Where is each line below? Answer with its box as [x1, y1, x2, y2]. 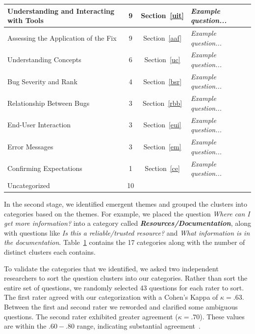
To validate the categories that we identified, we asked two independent [4, 263, 219, 273]
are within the [4, 321, 47, 331]
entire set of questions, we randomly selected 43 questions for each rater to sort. [4, 282, 244, 292]
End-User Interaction [7, 119, 71, 130]
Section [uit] [141, 10, 184, 21]
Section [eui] [143, 119, 181, 130]
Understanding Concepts [7, 54, 81, 65]
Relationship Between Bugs [7, 98, 90, 108]
